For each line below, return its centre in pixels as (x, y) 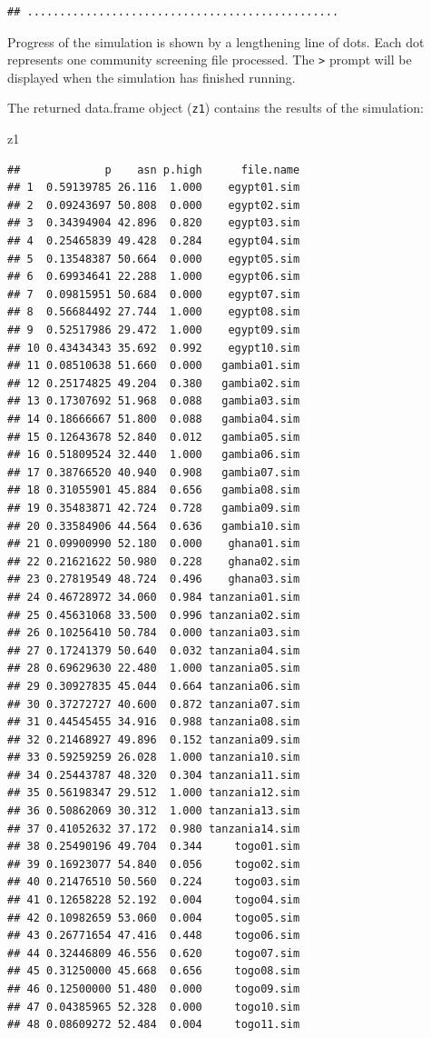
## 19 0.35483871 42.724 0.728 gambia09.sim (154, 508)
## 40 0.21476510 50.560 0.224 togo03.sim (154, 882)
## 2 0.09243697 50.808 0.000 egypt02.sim (154, 205)
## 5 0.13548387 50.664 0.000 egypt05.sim (154, 259)
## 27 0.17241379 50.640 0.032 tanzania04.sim (154, 650)
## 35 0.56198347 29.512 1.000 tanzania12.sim (154, 793)
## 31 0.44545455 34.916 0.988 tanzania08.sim (154, 722)
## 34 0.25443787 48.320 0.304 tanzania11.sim (154, 775)
